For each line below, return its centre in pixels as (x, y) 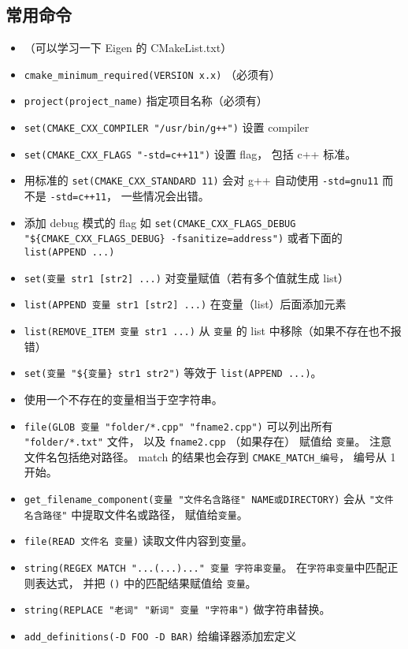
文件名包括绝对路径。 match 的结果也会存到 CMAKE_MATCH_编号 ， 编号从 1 (210, 456)
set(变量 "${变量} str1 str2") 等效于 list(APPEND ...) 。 (173, 373)
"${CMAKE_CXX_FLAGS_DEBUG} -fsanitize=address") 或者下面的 (183, 238)
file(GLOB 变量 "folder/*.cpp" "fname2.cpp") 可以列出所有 (178, 425)
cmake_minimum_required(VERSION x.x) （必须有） (152, 74)
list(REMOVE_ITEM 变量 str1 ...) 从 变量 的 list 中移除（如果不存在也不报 (213, 331)
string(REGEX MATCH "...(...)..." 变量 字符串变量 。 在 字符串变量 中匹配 (206, 567)
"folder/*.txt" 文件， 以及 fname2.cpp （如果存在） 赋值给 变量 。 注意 (208, 441)
